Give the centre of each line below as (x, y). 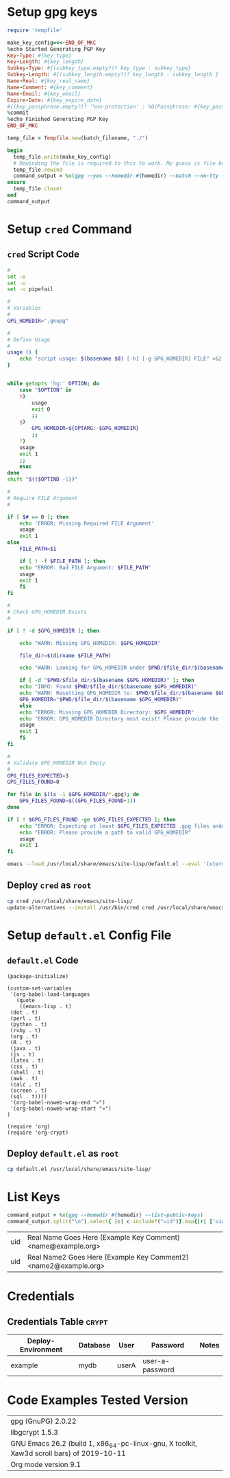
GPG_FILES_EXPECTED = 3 (38, 776)
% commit (18, 113)
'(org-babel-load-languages (50, 994)
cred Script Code (43, 254)
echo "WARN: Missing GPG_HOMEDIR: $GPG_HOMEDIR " (90, 643)
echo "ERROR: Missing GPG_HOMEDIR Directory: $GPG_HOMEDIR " (107, 712)
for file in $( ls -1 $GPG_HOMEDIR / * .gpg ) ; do (73, 795)
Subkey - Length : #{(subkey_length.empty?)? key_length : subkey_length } (113, 75)
